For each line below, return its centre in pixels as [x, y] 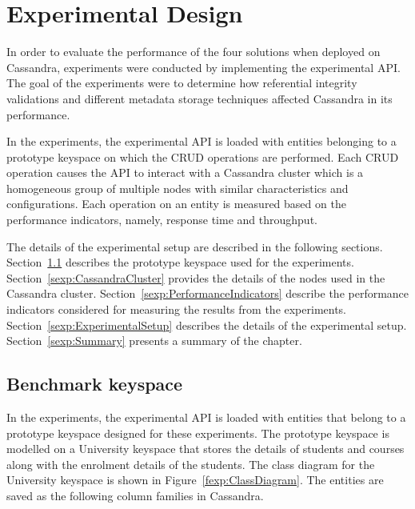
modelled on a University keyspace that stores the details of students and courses [206, 449]
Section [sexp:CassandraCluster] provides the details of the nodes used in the [196, 277]
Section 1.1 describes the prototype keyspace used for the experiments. [180, 262]
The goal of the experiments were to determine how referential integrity [182, 83]
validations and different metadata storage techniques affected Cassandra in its [200, 98]
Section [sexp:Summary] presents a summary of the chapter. [154, 341]
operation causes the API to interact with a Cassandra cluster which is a [185, 172]
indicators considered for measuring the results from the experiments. [177, 309]
